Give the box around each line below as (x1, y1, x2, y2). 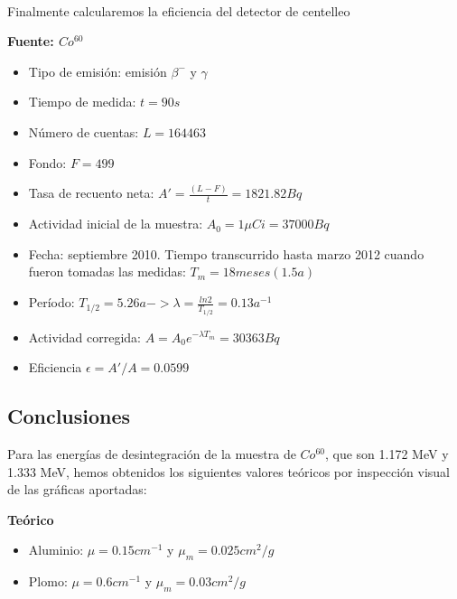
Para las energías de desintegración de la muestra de (7, 444, 296, 463)
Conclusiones (7, 402, 131, 430)
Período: (28, 293, 75, 312)
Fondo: (28, 153, 67, 172)
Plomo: (28, 572, 68, 591)
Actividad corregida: (28, 327, 141, 346)
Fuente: (7, 32, 54, 51)
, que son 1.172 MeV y (324, 444, 449, 463)
